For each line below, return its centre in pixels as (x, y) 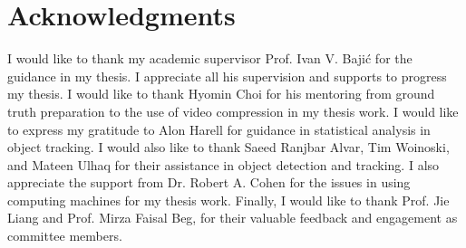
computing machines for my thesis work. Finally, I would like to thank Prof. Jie (228, 200)
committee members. (65, 236)
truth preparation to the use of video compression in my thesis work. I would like (233, 111)
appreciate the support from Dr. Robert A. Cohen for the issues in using (209, 182)
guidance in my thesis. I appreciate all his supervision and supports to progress (227, 76)
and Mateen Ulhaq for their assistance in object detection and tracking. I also (223, 164)
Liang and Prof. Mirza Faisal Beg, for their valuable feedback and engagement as (233, 218)
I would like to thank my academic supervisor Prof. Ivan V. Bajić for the (210, 58)
